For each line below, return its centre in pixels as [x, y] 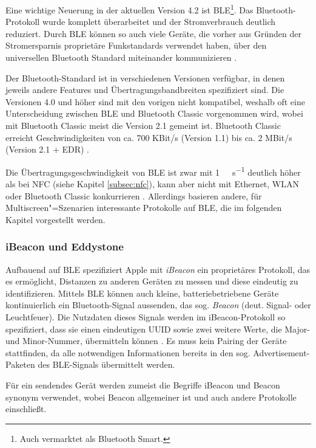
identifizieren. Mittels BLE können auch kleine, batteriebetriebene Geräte [142, 293]
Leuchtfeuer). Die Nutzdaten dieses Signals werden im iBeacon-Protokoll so [146, 317]
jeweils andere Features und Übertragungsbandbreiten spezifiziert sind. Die [145, 90]
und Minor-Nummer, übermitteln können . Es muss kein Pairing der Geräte [146, 341]
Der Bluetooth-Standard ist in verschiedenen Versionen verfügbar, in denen [145, 78]
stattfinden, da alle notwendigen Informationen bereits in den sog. [128, 352]
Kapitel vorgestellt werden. [55, 219]
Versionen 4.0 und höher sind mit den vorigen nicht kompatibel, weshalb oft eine [155, 101]
